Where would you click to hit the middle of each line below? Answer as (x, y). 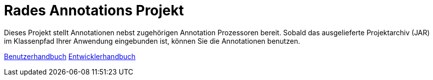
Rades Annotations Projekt (94, 10)
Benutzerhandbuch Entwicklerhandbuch (70, 56)
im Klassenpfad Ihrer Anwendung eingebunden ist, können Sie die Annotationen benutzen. (152, 41)
